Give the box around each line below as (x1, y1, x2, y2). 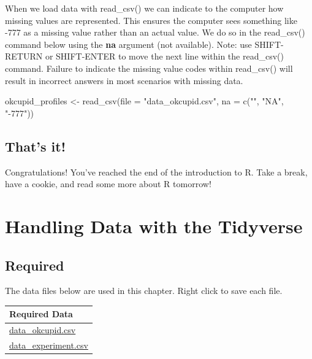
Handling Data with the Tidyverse (5, 213, 303, 238)
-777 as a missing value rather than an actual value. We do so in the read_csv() (5, 26, 305, 39)
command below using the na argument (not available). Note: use (5, 37, 252, 50)
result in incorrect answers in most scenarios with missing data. (5, 74, 243, 87)
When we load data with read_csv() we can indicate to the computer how (5, 2, 284, 14)
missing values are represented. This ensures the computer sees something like (5, 14, 297, 26)
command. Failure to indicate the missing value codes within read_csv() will (5, 61, 293, 74)
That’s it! (5, 136, 66, 155)
